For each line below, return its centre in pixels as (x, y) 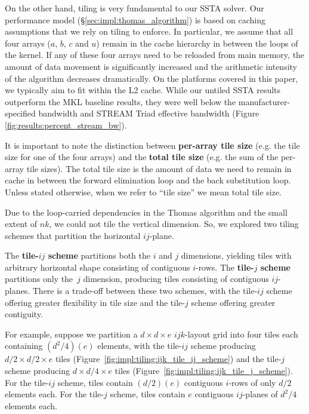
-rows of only (252, 382)
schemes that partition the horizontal (73, 235)
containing (24, 346)
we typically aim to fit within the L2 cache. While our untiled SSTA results (143, 90)
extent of (21, 224)
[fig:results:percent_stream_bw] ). (66, 125)
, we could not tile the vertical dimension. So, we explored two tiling (174, 224)
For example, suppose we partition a (71, 334)
